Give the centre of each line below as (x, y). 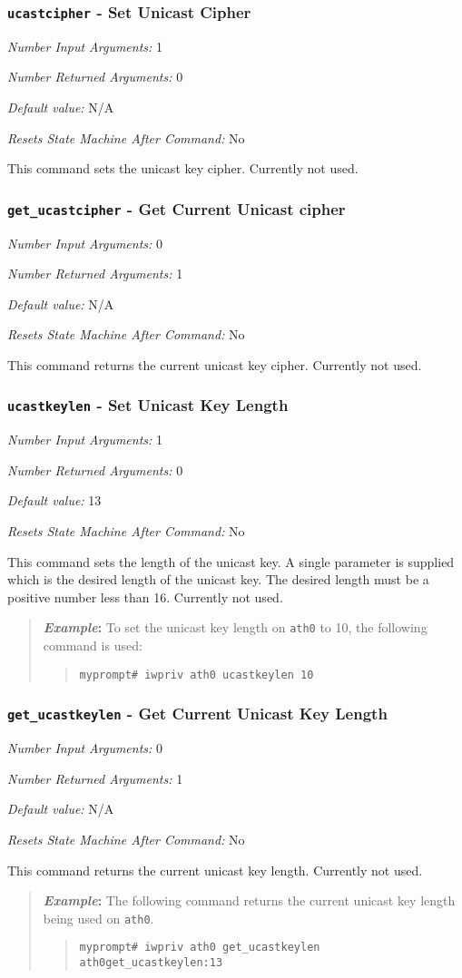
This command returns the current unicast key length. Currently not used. (215, 870)
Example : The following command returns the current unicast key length (249, 900)
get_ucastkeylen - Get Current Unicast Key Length (197, 714)
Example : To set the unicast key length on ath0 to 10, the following (235, 627)
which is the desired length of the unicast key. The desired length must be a (218, 579)
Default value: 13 (54, 500)
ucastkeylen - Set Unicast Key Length (148, 405)
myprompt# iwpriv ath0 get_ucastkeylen (200, 948)
